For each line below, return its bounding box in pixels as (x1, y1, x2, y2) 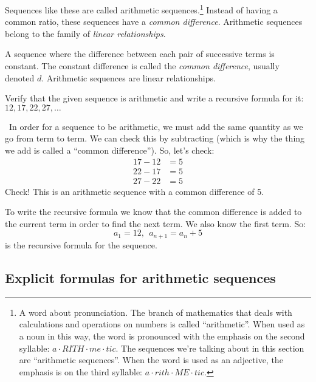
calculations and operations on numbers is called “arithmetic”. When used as (19, 318, 305, 330)
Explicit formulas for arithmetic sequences (5, 268, 276, 287)
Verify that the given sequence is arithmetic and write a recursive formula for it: (5, 92, 304, 104)
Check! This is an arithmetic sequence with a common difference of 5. (5, 185, 264, 197)
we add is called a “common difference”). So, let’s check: (5, 144, 215, 156)
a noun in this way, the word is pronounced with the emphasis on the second (19, 329, 305, 342)
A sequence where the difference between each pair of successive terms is (5, 47, 275, 60)
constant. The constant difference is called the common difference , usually (5, 60, 280, 72)
